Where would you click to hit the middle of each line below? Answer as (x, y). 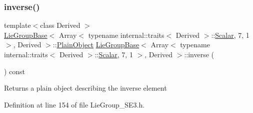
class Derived (60, 25)
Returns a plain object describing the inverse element (85, 88)
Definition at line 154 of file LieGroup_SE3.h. (74, 104)
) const (15, 71)
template (17, 25)
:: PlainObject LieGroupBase (96, 45)
